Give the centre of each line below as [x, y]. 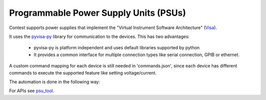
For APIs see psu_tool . [32, 91]
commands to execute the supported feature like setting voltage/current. [83, 73]
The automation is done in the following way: [55, 82]
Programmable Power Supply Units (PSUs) [98, 13]
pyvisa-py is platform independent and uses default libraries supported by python [117, 48]
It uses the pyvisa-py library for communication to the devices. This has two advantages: [99, 36]
